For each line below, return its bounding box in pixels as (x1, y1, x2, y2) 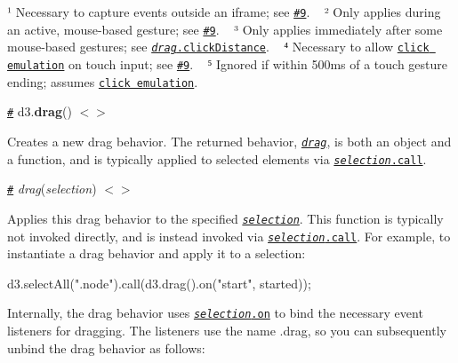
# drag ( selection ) (7, 179, 97, 198)
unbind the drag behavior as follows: (7, 338, 205, 357)
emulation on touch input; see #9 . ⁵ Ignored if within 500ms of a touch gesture (7, 54, 448, 73)
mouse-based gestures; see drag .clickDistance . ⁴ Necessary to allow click (7, 37, 430, 56)
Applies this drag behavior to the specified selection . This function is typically (7, 209, 444, 227)
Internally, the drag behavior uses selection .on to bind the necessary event (7, 304, 423, 322)
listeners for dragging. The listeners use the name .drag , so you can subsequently (7, 321, 446, 340)
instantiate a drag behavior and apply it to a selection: (7, 244, 306, 263)
